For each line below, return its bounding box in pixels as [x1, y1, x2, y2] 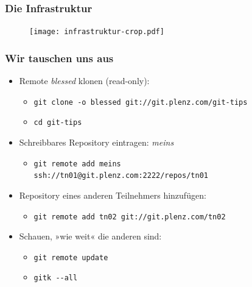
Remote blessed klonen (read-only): [19, 74, 150, 87]
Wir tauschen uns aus [5, 50, 114, 65]
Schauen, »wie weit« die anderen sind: [19, 230, 162, 243]
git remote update [33, 253, 108, 262]
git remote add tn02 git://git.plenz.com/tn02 [33, 212, 226, 221]
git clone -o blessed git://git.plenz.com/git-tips [33, 97, 248, 107]
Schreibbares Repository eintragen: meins [19, 136, 174, 148]
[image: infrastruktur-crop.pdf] [29, 27, 164, 37]
